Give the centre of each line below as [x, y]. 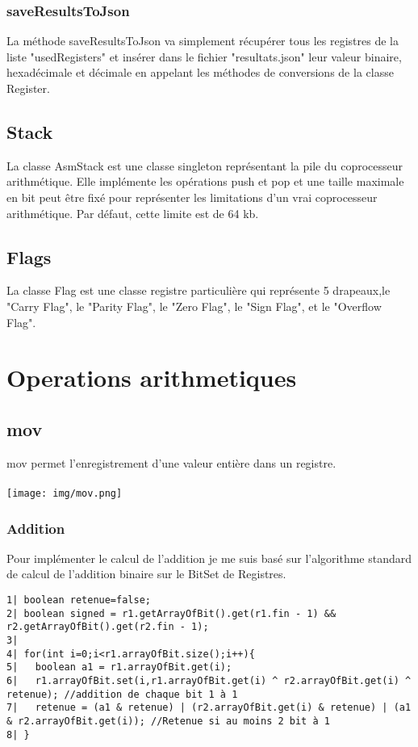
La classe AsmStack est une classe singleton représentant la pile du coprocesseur [205, 165]
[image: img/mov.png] [65, 493]
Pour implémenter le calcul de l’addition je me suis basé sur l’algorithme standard [209, 558]
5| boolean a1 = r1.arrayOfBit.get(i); [119, 667]
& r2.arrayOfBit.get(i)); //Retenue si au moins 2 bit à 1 [168, 721]
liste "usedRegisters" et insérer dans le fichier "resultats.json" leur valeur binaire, [204, 56]
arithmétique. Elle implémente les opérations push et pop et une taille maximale [205, 181]
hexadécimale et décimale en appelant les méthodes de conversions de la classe [200, 72]
